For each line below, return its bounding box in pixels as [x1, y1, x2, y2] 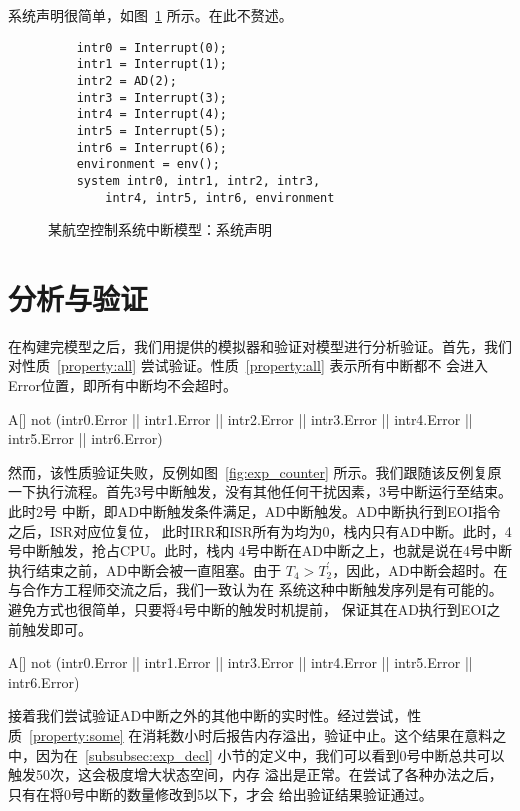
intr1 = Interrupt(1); [76, 57, 227, 72]
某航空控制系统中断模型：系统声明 [48, 219, 272, 240]
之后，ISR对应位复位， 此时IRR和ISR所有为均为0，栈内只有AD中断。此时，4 [8, 520, 512, 541]
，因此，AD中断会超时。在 [332, 559, 508, 580]
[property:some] [29, 724, 124, 745]
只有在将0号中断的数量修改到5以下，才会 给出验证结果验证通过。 [8, 783, 433, 804]
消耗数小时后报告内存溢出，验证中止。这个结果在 [142, 724, 465, 745]
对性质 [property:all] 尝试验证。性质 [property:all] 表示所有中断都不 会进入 [8, 355, 489, 376]
